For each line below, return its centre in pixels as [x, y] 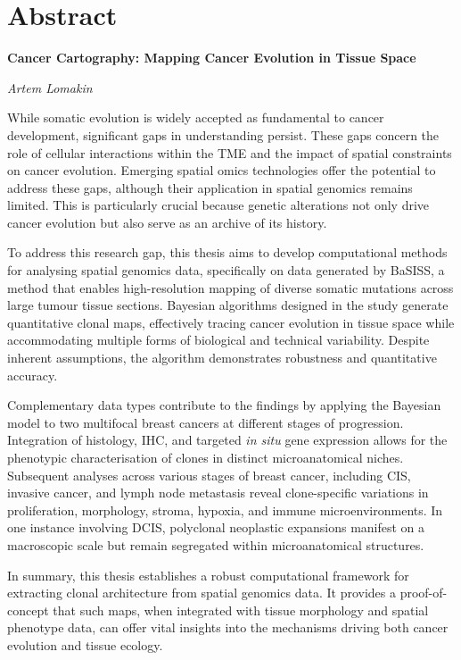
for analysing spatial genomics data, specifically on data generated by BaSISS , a [226, 270]
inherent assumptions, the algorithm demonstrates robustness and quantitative [222, 358]
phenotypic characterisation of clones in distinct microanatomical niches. [206, 457]
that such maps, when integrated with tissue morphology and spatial [241, 610]
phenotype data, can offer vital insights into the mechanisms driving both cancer [228, 627]
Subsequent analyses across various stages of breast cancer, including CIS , [209, 475]
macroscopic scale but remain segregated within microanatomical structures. [216, 544]
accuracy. [33, 375]
